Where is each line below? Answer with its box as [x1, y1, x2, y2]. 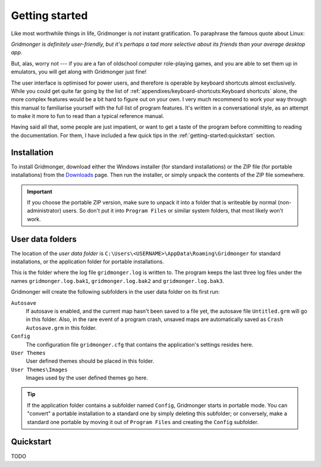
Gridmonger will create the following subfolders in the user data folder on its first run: [11, 288, 220, 295]
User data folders [11, 234, 77, 244]
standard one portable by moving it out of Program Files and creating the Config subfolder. [27, 418, 259, 425]
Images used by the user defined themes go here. [26, 374, 149, 381]
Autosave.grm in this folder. [26, 324, 97, 331]
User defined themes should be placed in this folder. [26, 357, 155, 365]
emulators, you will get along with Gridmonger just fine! [11, 69, 147, 76]
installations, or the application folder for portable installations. [11, 258, 165, 265]
